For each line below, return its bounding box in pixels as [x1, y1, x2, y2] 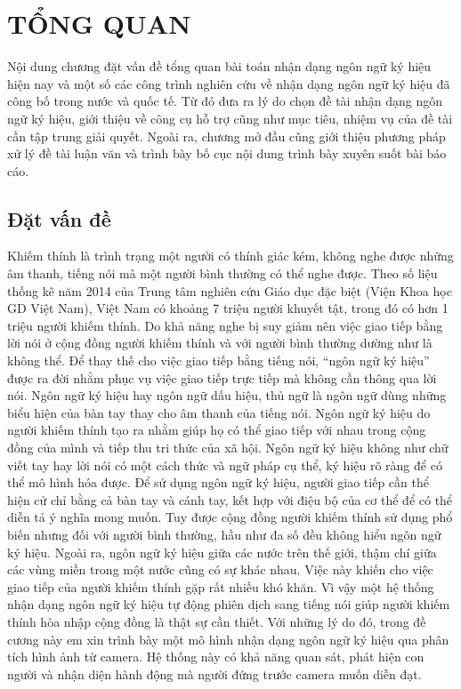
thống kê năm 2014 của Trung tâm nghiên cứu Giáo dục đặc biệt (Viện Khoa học [7, 281, 452, 300]
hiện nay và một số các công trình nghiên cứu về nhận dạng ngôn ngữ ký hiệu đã [7, 74, 450, 92]
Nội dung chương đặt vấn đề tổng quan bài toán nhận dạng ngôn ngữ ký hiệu [7, 57, 432, 76]
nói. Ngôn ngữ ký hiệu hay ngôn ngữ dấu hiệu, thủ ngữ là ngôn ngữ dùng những [7, 386, 447, 405]
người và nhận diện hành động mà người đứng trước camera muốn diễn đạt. [7, 664, 422, 683]
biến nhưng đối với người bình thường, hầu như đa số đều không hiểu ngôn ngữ [7, 525, 441, 543]
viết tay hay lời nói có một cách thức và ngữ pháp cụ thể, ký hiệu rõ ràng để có [7, 455, 442, 474]
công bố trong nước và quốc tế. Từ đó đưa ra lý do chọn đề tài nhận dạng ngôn [7, 92, 442, 110]
